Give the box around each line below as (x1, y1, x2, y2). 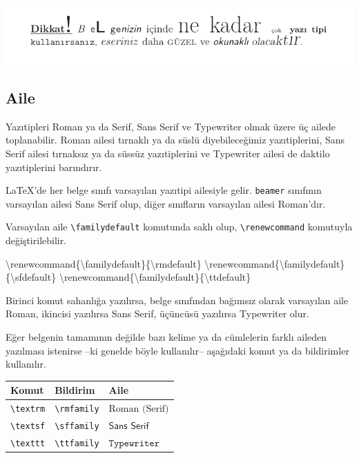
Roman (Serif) (108, 404, 169, 415)
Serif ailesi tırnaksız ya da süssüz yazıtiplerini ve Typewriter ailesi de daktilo (6, 146, 330, 160)
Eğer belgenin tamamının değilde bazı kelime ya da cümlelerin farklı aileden (6, 330, 327, 344)
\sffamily (55, 421, 99, 432)
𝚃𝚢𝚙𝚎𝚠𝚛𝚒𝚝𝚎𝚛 (108, 439, 160, 449)
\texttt (10, 439, 46, 448)
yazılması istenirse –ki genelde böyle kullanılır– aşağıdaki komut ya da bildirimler (6, 343, 349, 357)
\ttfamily (55, 439, 99, 448)
